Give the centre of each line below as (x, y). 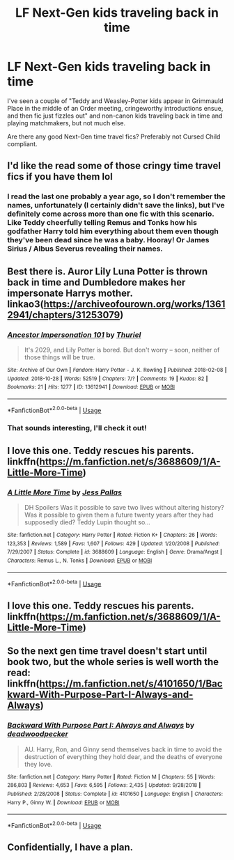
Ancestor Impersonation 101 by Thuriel (74, 334)
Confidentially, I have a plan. (70, 847)
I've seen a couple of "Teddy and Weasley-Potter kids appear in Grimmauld (116, 101)
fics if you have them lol (60, 177)
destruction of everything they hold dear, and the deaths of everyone (123, 756)
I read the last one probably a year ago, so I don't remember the (117, 196)
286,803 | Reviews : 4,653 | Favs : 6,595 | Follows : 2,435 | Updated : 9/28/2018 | (104, 785)
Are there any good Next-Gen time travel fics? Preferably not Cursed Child (114, 136)
